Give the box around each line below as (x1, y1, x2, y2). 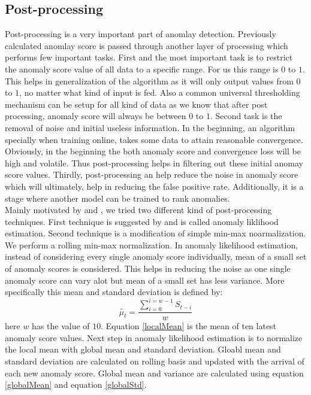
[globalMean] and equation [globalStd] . (5, 378, 147, 391)
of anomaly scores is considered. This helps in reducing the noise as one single (5, 262, 291, 275)
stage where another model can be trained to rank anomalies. (5, 192, 230, 204)
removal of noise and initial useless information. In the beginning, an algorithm (5, 121, 295, 133)
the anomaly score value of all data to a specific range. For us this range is (5, 62, 279, 75)
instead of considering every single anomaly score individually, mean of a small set (5, 250, 307, 263)
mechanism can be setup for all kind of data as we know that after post (5, 98, 268, 110)
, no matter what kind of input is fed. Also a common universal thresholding (19, 86, 300, 99)
